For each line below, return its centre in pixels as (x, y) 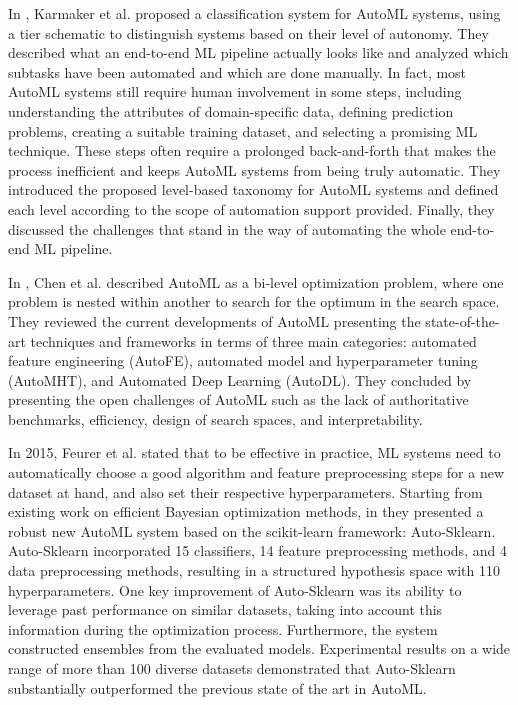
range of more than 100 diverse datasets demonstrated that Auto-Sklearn (232, 668)
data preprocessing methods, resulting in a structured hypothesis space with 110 (254, 570)
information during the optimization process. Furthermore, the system (223, 628)
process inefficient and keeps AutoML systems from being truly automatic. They (254, 169)
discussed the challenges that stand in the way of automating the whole (227, 228)
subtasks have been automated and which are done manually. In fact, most (237, 71)
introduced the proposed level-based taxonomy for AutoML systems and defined (253, 189)
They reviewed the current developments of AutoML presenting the (214, 320)
